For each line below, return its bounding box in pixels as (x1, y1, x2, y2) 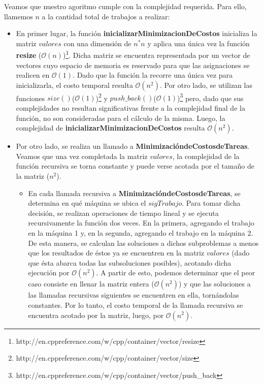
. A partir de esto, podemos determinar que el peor (96, 267, 255, 278)
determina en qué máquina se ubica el (28, 198, 146, 208)
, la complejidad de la (172, 150, 240, 161)
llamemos (4, 11, 33, 21)
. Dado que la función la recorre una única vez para (73, 70, 233, 80)
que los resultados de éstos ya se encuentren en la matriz (28, 247, 205, 258)
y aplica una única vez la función (147, 38, 250, 48)
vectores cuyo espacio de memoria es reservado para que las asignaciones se (16, 59, 250, 70)
